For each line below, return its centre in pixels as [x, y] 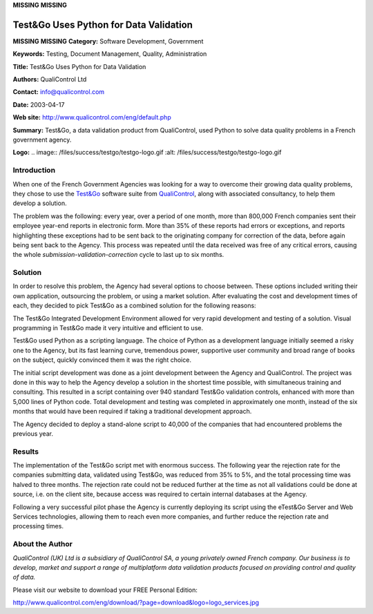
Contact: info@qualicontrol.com [59, 92]
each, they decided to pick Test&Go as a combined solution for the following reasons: [134, 306]
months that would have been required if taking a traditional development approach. [132, 412]
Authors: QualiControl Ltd [50, 79]
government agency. [42, 140]
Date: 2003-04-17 [39, 104]
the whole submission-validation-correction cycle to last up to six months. [118, 255]
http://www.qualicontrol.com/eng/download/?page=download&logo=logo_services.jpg [136, 603]
